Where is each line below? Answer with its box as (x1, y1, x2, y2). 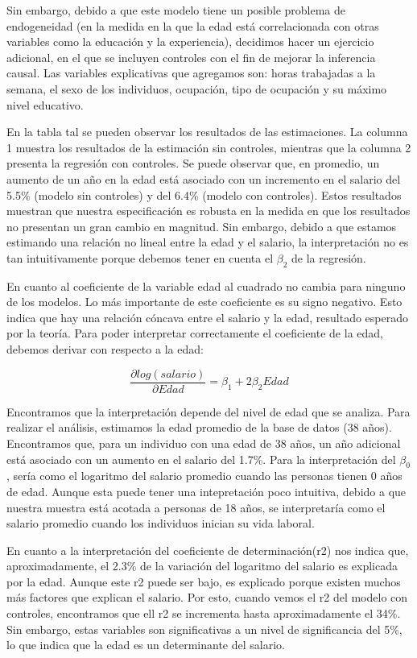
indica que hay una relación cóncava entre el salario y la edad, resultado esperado (6, 308, 408, 325)
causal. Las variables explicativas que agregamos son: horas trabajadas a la (6, 64, 376, 81)
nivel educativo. (6, 96, 84, 113)
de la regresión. (291, 249, 366, 266)
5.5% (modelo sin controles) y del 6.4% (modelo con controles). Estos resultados (6, 186, 402, 203)
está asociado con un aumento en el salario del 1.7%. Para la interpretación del (6, 450, 396, 467)
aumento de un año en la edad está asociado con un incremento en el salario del (6, 170, 401, 187)
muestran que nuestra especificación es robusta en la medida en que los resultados (6, 202, 411, 219)
